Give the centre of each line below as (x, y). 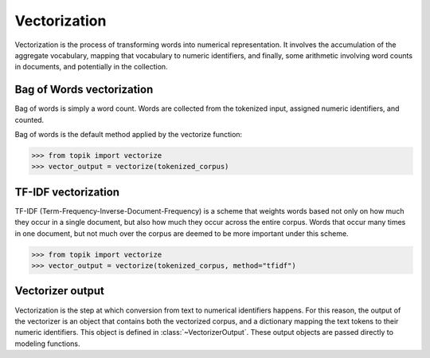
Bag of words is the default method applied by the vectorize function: (129, 135)
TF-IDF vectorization (67, 192)
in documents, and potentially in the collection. (91, 67)
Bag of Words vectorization (84, 90)
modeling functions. (47, 344)
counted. (29, 120)
